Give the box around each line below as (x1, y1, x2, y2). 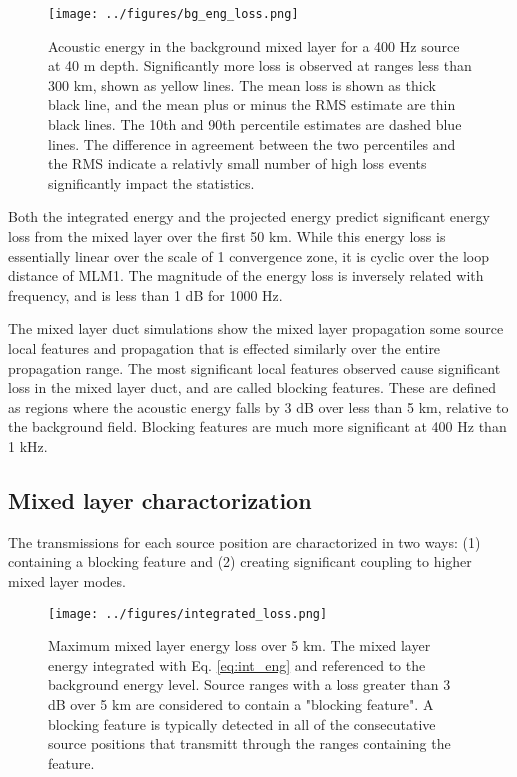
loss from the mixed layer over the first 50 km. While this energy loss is (8, 226, 446, 246)
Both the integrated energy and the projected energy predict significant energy (8, 206, 490, 227)
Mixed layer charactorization (8, 484, 312, 515)
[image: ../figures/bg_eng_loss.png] (48, 7, 299, 21)
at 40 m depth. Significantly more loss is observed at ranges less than (48, 55, 472, 76)
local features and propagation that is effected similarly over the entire (8, 337, 441, 358)
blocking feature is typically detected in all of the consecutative (48, 713, 436, 734)
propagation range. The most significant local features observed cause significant (8, 357, 501, 378)
